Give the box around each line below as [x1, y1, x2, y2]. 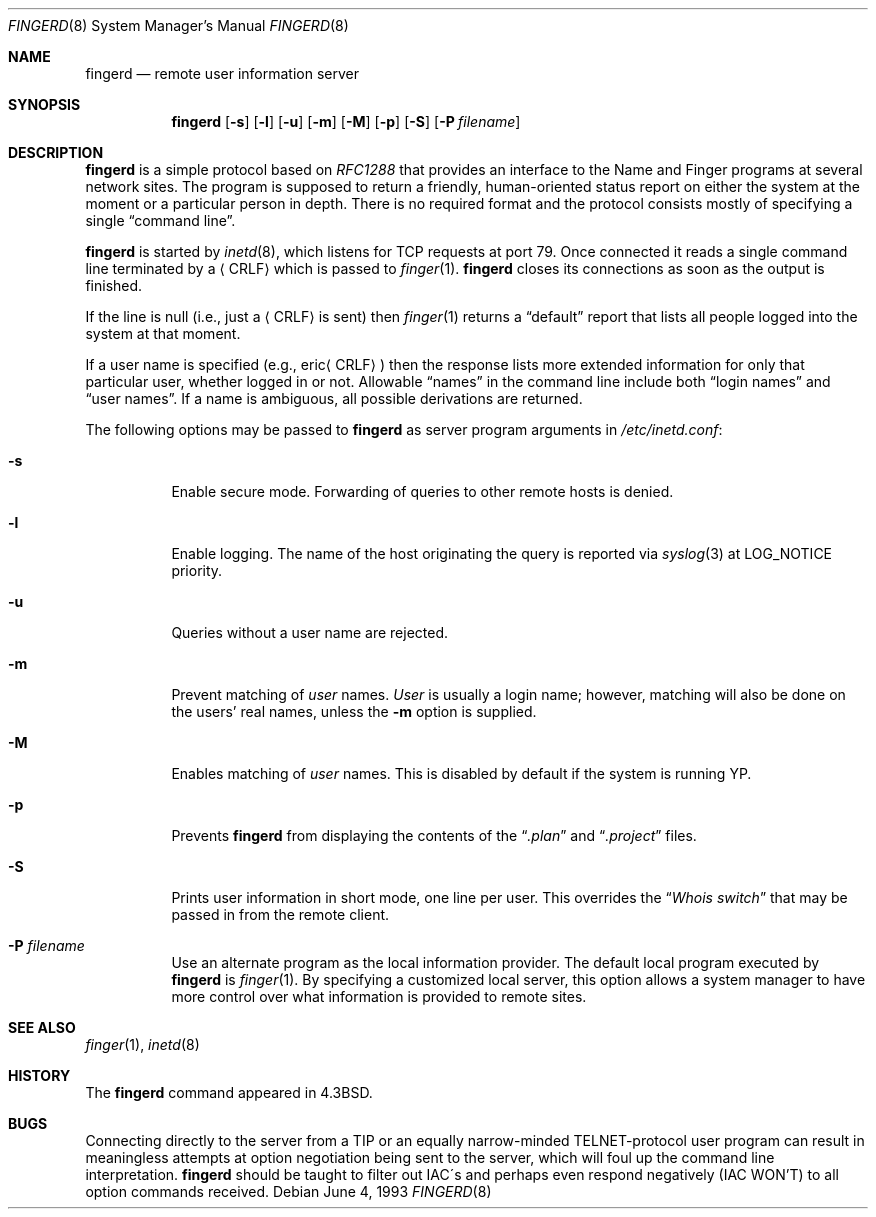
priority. [171, 562, 223, 579]
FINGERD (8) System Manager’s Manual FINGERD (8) [8, 17, 349, 34]
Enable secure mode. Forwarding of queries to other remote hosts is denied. [171, 483, 674, 500]
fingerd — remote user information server [85, 65, 359, 82]
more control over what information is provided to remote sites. [171, 988, 587, 1005]
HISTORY [8, 1067, 71, 1084]
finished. [85, 277, 143, 294]
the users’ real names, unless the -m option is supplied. [171, 703, 537, 720]
